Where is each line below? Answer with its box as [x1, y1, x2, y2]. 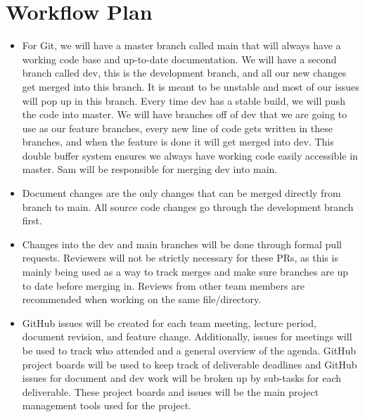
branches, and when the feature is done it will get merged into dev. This [22, 134, 334, 149]
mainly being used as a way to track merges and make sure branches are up [22, 264, 349, 279]
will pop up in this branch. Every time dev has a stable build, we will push [22, 93, 345, 108]
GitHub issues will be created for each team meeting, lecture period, [22, 315, 316, 330]
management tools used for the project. [22, 398, 191, 413]
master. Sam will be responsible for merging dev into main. [22, 162, 278, 177]
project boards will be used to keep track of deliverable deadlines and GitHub [22, 357, 357, 371]
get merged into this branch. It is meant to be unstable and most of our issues [22, 79, 359, 94]
